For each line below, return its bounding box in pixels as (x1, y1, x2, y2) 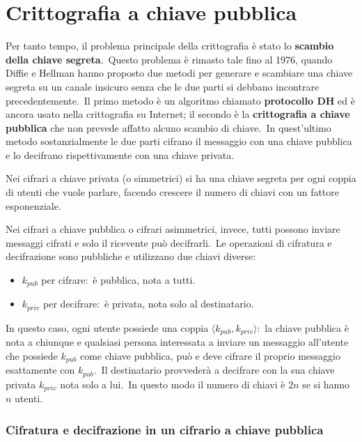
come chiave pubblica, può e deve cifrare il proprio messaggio (79, 348, 340, 363)
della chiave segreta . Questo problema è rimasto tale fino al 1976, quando (6, 52, 333, 66)
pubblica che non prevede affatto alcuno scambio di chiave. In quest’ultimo (6, 120, 331, 135)
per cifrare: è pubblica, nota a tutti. (41, 273, 196, 287)
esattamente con (6, 363, 75, 377)
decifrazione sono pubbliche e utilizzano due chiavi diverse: (6, 249, 256, 264)
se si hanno (302, 376, 350, 391)
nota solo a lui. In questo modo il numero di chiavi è (60, 376, 285, 391)
